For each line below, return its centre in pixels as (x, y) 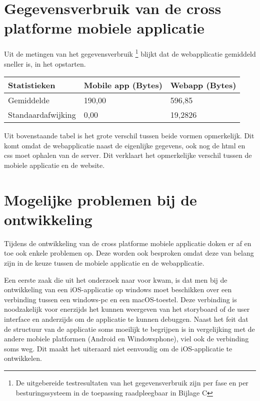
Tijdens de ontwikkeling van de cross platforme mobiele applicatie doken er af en (128, 243)
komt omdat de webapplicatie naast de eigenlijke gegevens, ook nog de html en (125, 145)
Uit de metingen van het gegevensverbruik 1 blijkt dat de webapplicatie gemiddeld (130, 53)
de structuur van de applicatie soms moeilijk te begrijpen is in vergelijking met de (129, 329)
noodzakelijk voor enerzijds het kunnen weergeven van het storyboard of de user (127, 309)
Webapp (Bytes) (203, 85)
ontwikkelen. (23, 358)
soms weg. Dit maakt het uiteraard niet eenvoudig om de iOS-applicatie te (118, 348)
